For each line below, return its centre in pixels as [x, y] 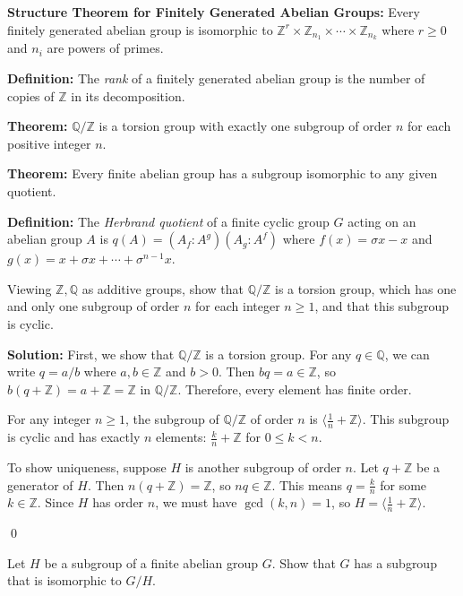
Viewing [30, 288]
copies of [31, 95]
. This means [307, 484]
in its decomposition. [128, 95]
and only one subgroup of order [94, 306]
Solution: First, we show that [91, 354]
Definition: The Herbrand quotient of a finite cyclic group [168, 221]
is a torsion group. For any [279, 354]
